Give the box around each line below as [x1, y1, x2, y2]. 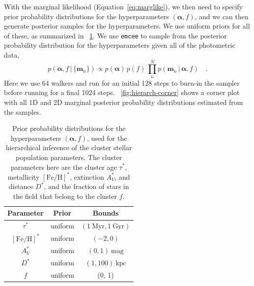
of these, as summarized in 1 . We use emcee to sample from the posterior [4, 30, 227, 40]
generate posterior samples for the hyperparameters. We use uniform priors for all [4, 21, 250, 31]
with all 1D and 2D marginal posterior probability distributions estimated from [4, 97, 243, 107]
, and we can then [195, 11, 249, 21]
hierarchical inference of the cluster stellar [5, 142, 132, 153]
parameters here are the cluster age [11, 161, 117, 172]
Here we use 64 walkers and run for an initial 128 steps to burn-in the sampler [4, 77, 240, 88]
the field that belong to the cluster [13, 191, 117, 201]
